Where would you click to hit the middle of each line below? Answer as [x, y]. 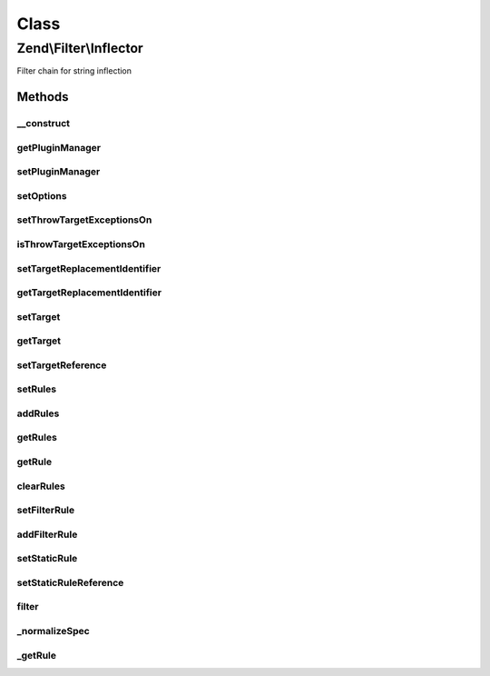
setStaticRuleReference [70, 582]
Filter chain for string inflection [74, 71]
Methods [43, 97]
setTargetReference [62, 365]
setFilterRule [46, 511]
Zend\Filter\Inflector [80, 48]
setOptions [42, 195]
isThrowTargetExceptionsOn [81, 244]
